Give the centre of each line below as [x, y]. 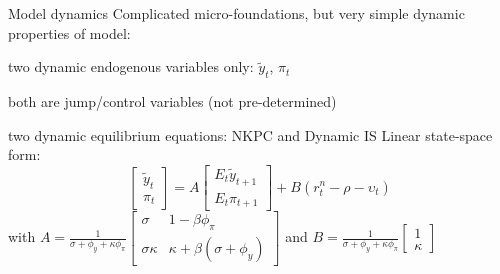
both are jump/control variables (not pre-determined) [172, 100]
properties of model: [69, 32]
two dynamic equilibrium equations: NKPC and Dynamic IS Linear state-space [250, 134]
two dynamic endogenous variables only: [131, 66]
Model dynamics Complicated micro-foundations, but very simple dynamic [236, 13]
